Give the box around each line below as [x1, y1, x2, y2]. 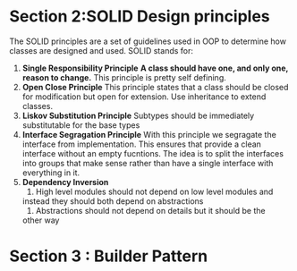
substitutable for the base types [21, 119, 140, 131]
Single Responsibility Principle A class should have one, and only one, [21, 63, 289, 73]
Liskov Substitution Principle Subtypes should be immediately [21, 110, 255, 121]
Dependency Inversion [21, 176, 109, 187]
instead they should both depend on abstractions [21, 195, 204, 207]
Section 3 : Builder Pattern [9, 246, 208, 267]
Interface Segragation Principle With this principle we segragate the [21, 129, 277, 140]
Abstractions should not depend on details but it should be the [35, 205, 266, 216]
